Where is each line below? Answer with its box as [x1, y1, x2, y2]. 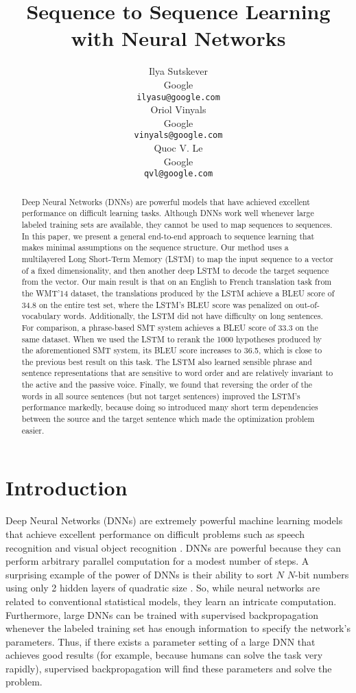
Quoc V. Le [154, 141, 203, 154]
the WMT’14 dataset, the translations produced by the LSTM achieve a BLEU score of [21, 287, 335, 298]
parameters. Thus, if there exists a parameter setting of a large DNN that [5, 634, 316, 648]
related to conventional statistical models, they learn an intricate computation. [5, 594, 337, 608]
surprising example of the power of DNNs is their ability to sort [5, 567, 274, 581]
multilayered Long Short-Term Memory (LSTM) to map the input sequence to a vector [21, 252, 333, 264]
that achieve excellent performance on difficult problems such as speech [5, 526, 305, 541]
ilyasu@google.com [137, 92, 220, 102]
